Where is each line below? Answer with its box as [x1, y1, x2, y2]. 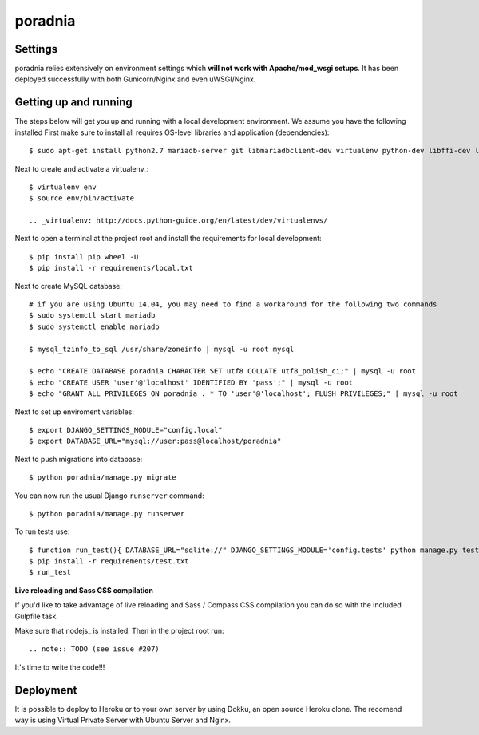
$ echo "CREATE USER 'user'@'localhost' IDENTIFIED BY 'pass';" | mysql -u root [29, 377, 354, 387]
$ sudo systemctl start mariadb [29, 311, 156, 320]
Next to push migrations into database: [14, 454, 143, 464]
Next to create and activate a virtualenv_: [14, 164, 149, 173]
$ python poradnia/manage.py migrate [29, 473, 177, 482]
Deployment [14, 683, 77, 697]
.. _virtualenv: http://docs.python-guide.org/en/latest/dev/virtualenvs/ [29, 216, 328, 225]
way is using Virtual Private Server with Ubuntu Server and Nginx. [14, 715, 232, 725]
